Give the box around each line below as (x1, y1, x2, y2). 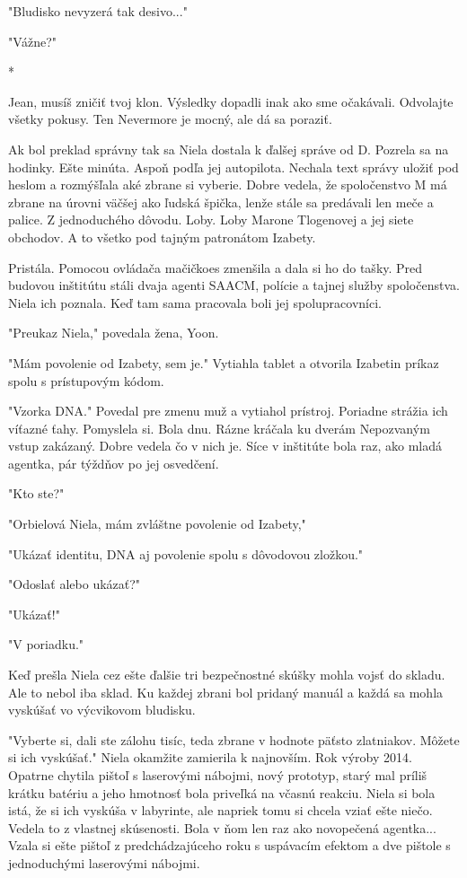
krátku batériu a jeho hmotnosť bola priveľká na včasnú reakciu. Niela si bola (8, 783, 436, 802)
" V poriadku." (8, 635, 84, 654)
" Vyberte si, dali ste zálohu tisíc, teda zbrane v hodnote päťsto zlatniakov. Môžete (8, 730, 460, 749)
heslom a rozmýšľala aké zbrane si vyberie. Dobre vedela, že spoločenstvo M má (8, 175, 447, 194)
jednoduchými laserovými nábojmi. (8, 853, 200, 872)
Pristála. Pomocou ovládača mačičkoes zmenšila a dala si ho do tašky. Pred (8, 258, 423, 277)
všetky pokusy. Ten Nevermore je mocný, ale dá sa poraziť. (8, 110, 332, 128)
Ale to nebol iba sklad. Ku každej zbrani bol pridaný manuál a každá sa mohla (8, 682, 444, 701)
